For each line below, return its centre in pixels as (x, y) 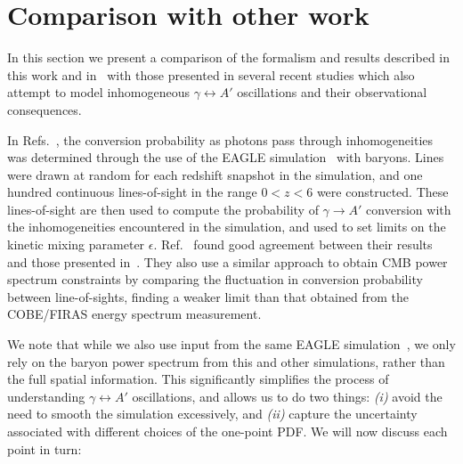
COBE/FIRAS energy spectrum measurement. (134, 314)
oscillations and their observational (332, 92)
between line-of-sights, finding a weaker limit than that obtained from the (208, 296)
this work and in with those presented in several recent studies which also (211, 74)
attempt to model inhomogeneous (99, 92)
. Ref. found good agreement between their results (293, 244)
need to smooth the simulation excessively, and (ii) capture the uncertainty (212, 414)
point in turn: (45, 448)
